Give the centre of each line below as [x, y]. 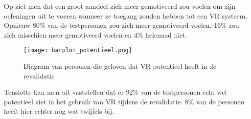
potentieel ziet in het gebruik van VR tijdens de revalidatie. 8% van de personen [124, 101]
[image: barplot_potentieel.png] [78, 50]
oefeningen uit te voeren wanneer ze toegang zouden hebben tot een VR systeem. [126, 15]
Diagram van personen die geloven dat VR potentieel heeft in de [120, 66]
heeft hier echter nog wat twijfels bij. [59, 111]
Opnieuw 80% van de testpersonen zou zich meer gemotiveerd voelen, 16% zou [122, 25]
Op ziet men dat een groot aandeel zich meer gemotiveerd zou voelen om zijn [120, 6]
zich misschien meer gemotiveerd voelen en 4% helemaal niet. [96, 34]
